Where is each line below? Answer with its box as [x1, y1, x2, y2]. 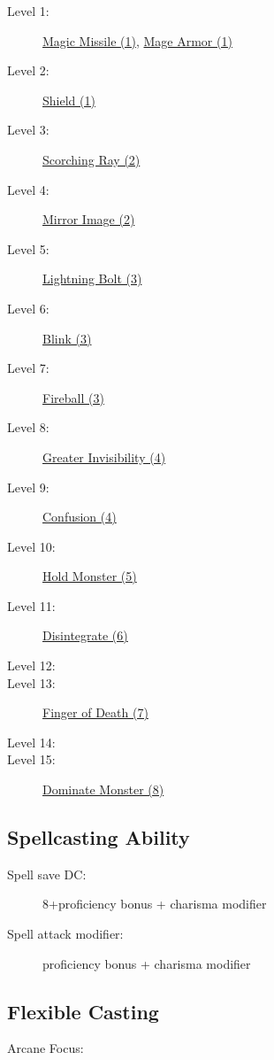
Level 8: [7, 418, 49, 437]
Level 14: [7, 732, 56, 751]
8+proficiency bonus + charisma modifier [42, 894, 267, 913]
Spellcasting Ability [7, 824, 190, 851]
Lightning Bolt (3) [42, 269, 142, 288]
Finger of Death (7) [42, 703, 148, 722]
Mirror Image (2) [42, 210, 135, 228]
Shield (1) [42, 90, 95, 109]
